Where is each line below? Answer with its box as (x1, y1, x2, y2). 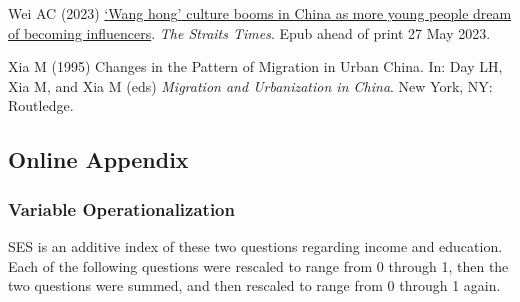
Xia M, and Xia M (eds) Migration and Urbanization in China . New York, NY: (8, 75, 493, 96)
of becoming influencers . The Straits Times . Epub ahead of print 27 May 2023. (8, 22, 491, 43)
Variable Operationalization (8, 196, 235, 221)
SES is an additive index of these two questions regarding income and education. (8, 235, 503, 256)
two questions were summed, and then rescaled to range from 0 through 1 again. (8, 275, 501, 296)
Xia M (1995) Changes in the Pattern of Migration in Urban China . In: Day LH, (8, 56, 503, 77)
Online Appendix (8, 144, 189, 175)
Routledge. (8, 95, 74, 116)
